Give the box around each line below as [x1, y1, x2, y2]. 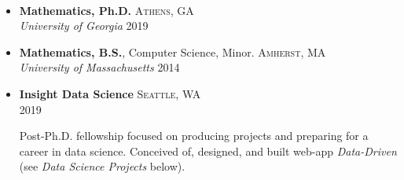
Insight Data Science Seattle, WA [19, 85, 201, 101]
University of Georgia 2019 [19, 17, 149, 34]
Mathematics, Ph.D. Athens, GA [19, 2, 194, 18]
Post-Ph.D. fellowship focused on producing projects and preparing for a [19, 127, 369, 144]
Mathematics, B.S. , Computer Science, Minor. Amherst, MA [19, 43, 326, 60]
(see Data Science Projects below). [19, 158, 185, 174]
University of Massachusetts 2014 [19, 59, 180, 75]
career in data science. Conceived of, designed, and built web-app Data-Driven [19, 142, 397, 159]
